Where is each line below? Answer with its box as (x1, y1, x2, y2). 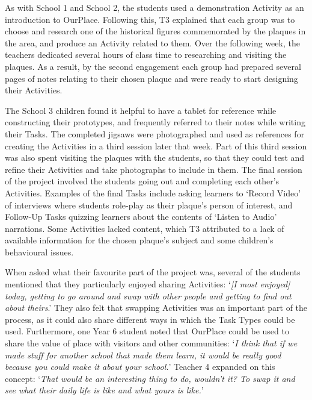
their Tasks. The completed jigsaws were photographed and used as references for (5, 127, 305, 140)
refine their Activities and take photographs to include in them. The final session (5, 163, 302, 175)
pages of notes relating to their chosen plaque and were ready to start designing (5, 72, 298, 84)
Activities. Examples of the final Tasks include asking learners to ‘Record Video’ (5, 186, 301, 199)
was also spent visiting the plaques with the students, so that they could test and (5, 151, 305, 164)
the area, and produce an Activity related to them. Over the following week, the (5, 36, 300, 49)
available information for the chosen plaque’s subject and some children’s (5, 234, 274, 246)
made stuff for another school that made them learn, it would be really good (5, 348, 281, 361)
